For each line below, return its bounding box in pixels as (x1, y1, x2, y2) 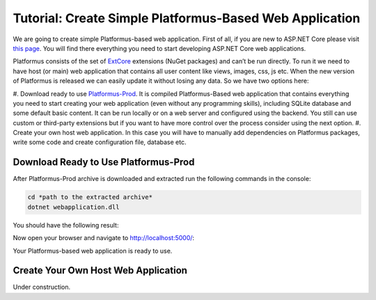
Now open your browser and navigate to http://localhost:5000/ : (13, 234, 195, 242)
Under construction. (13, 283, 71, 292)
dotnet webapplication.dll (27, 203, 120, 211)
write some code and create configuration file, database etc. (13, 138, 187, 146)
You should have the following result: (13, 221, 119, 229)
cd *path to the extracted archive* (27, 194, 153, 201)
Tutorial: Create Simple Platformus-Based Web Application (13, 10, 361, 26)
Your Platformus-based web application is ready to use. (13, 246, 173, 255)
